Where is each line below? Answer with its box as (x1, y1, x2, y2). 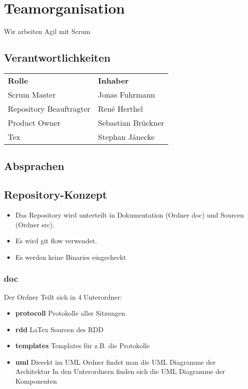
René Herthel (98, 102, 143, 114)
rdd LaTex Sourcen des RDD (15, 324, 104, 334)
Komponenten (15, 376, 57, 386)
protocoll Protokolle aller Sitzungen (15, 308, 125, 318)
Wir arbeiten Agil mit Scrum (4, 26, 90, 36)
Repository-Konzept (4, 187, 107, 202)
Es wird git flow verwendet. (15, 236, 97, 246)
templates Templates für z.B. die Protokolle (15, 340, 150, 351)
